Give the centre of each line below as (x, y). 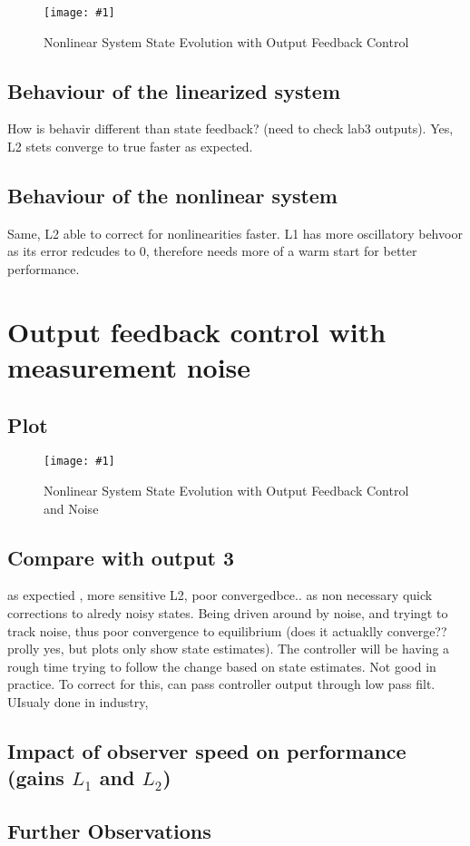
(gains (36, 777)
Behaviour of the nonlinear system (172, 196)
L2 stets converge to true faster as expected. (130, 147)
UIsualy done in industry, (78, 702)
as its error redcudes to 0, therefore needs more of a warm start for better (212, 251)
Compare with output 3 (121, 557)
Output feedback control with (197, 331)
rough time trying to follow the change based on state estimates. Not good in (222, 666)
